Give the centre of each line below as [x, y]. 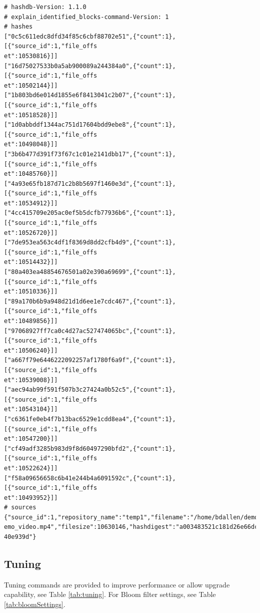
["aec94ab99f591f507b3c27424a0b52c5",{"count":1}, [90, 390]
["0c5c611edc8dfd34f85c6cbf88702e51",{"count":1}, [90, 36]
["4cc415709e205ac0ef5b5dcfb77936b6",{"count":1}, [90, 213]
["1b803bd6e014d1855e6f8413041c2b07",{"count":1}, [90, 95]
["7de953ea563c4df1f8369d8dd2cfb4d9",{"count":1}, [90, 243]
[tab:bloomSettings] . [35, 604]
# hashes [18, 27]
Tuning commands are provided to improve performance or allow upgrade [117, 584]
